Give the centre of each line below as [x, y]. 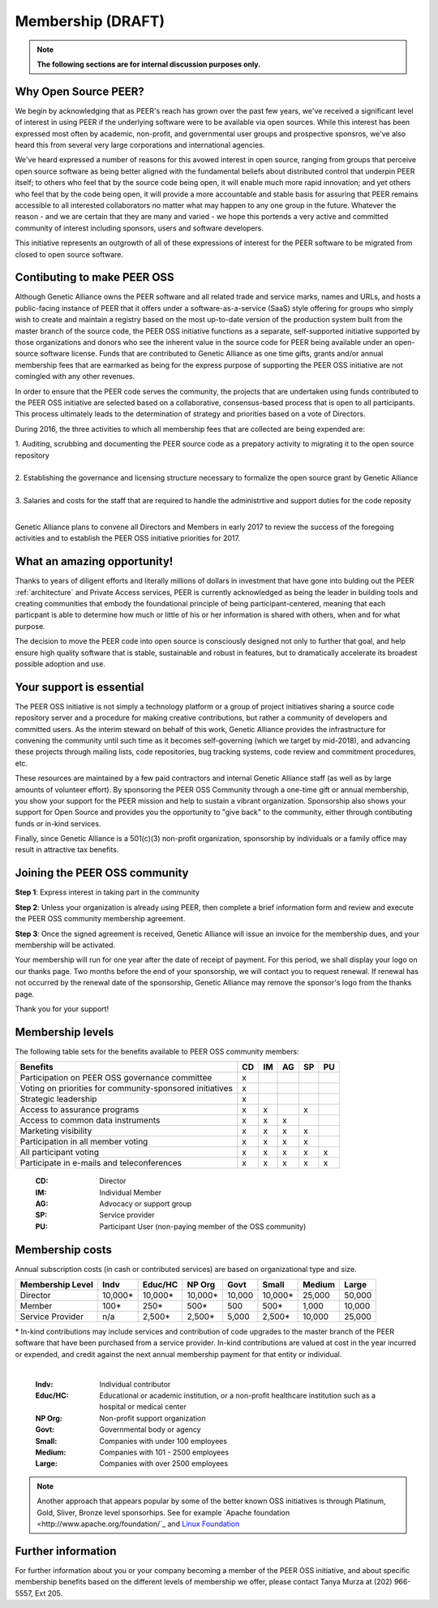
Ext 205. [49, 1593]
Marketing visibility [56, 1131]
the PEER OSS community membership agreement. [100, 919]
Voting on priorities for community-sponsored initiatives [126, 1089]
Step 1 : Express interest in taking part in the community [107, 892]
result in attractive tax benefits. [67, 850]
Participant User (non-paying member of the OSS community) [203, 1226]
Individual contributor [135, 1384]
